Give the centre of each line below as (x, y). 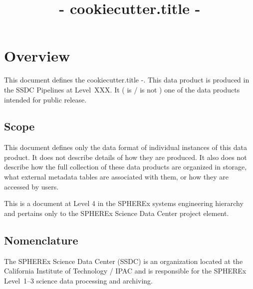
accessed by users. (31, 186)
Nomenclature (41, 240)
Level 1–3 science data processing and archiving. (78, 280)
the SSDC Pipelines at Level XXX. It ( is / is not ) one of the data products (122, 89)
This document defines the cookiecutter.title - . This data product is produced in (127, 80)
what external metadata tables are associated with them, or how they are (116, 177)
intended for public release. (45, 99)
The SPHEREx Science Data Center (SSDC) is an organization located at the (124, 261)
